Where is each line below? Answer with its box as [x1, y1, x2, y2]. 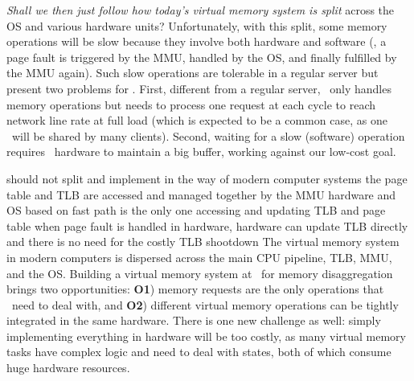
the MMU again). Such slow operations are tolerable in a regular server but [6, 64, 379, 81]
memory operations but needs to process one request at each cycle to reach [6, 96, 376, 113]
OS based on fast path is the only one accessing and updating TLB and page [6, 202, 386, 219]
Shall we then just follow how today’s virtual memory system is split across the [6, 2, 395, 18]
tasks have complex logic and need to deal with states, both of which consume [6, 343, 391, 360]
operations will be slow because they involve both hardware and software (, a [6, 33, 387, 50]
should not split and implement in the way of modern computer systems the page [6, 170, 408, 186]
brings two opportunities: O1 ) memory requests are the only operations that [6, 281, 384, 297]
